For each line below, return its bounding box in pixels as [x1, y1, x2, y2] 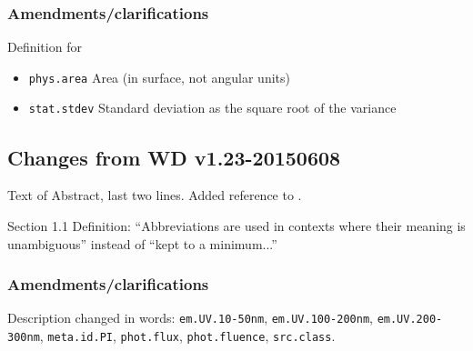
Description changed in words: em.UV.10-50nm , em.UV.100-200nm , [7, 308, 373, 327]
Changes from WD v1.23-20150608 [7, 143, 341, 171]
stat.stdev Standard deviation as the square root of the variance [28, 98, 397, 117]
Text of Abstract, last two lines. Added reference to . [7, 186, 302, 205]
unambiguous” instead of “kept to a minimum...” [7, 234, 277, 253]
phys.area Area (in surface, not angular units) [28, 67, 290, 86]
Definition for [7, 37, 82, 56]
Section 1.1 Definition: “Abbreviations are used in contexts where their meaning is [7, 216, 466, 235]
